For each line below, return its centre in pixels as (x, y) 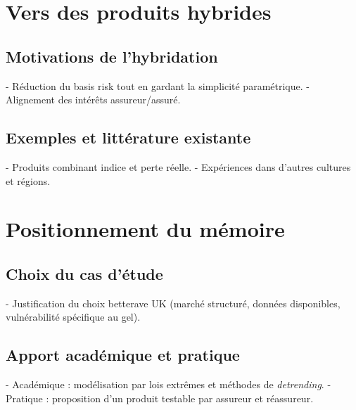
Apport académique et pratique (123, 355)
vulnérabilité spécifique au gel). (73, 317)
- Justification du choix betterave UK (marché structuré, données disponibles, (173, 303)
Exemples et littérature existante (128, 137)
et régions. (28, 180)
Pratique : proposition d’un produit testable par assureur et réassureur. (160, 398)
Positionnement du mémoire (145, 229)
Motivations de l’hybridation (112, 56)
